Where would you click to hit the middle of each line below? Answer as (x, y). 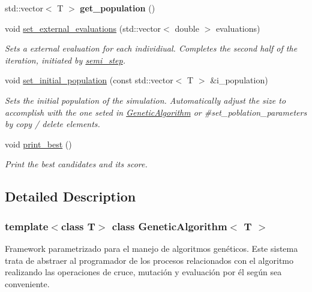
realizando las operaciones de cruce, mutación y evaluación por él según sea (143, 272)
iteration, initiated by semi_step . (65, 60)
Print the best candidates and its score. (76, 164)
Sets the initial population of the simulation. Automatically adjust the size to (145, 100)
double (187, 28)
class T (78, 226)
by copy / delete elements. (52, 124)
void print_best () (38, 144)
